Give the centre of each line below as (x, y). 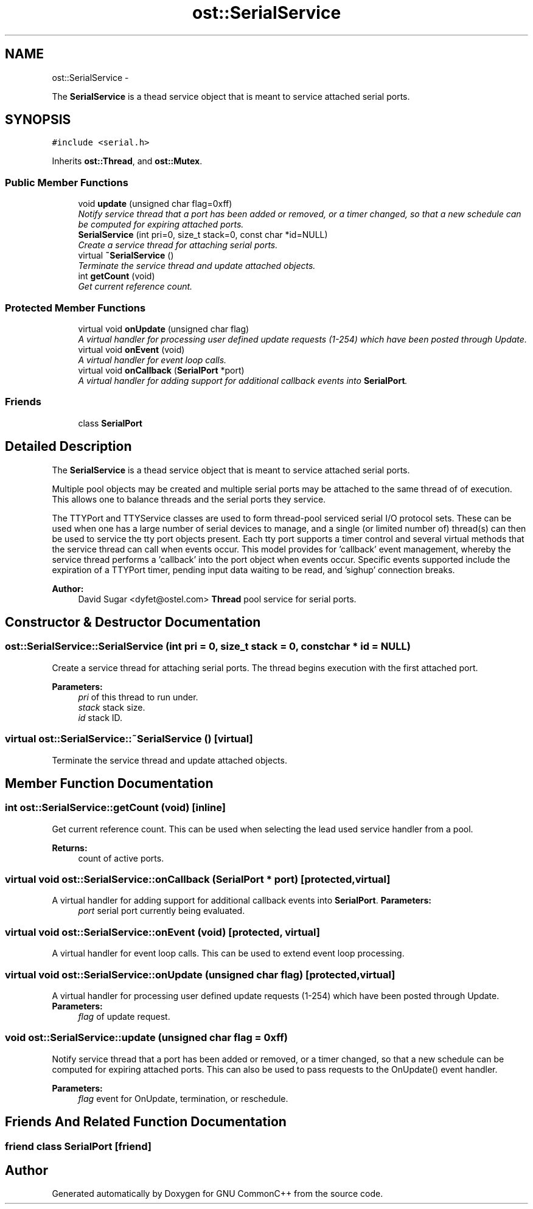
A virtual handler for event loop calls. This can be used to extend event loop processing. (228, 953)
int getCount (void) (117, 276)
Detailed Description (68, 447)
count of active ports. (121, 858)
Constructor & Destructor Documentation (133, 622)
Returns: (70, 848)
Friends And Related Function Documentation (146, 1122)
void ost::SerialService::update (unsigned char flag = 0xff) (146, 1038)
